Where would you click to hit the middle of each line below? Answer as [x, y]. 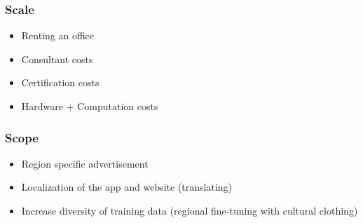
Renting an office [58, 35]
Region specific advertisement [85, 163]
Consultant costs [57, 59]
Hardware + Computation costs [90, 106]
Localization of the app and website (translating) [127, 187]
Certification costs [60, 82]
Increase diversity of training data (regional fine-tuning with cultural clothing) [190, 210]
